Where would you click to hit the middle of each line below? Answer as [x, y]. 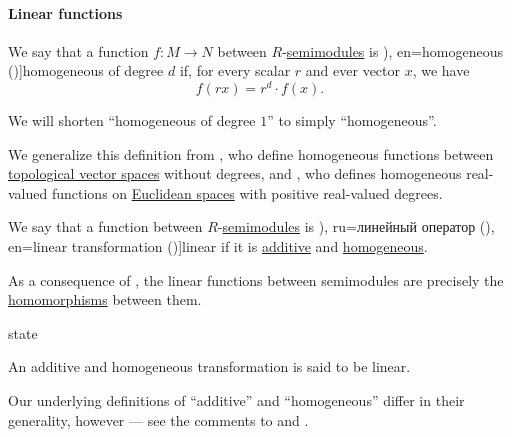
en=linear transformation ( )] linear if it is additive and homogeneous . [218, 246]
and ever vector [352, 70]
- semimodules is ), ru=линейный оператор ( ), [356, 226]
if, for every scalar [235, 70]
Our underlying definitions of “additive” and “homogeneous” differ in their [236, 400]
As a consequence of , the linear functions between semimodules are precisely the [256, 279]
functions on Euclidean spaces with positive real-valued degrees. [247, 192]
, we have [441, 70]
